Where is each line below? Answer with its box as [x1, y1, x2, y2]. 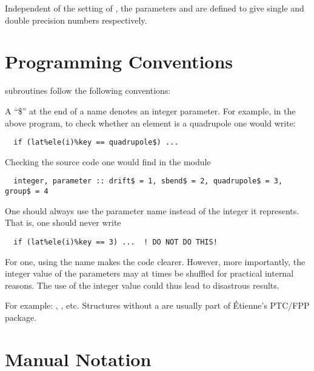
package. [5, 310, 37, 323]
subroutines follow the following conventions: [5, 84, 171, 97]
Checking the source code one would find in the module [5, 155, 211, 168]
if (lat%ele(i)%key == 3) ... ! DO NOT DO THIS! [13, 237, 218, 246]
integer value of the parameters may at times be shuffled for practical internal [5, 267, 294, 280]
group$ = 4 [5, 187, 48, 195]
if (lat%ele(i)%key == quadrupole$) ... [13, 138, 179, 147]
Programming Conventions [5, 49, 233, 74]
